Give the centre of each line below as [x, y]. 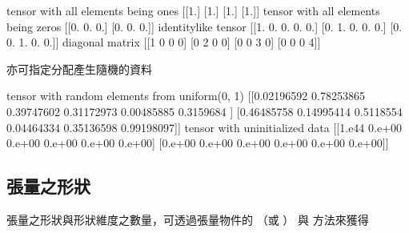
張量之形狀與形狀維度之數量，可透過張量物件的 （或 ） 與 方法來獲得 [188, 219]
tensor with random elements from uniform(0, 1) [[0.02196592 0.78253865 [186, 96]
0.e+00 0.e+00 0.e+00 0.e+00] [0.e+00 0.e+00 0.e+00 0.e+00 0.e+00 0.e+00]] [198, 143]
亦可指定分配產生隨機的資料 [79, 68]
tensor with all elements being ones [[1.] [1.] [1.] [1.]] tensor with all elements [193, 10]
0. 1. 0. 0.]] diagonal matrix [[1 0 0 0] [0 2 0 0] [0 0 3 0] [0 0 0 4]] [164, 42]
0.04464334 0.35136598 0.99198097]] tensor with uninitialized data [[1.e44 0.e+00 [204, 127]
